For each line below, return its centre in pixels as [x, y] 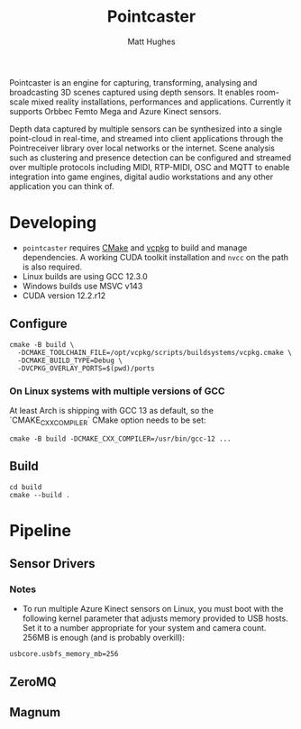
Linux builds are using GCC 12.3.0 [85, 276]
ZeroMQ [33, 682]
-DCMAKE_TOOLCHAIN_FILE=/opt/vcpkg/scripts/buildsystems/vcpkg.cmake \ [155, 352]
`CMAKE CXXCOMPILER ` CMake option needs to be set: [108, 421]
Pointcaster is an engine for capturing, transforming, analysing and [133, 82]
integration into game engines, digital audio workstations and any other [141, 177]
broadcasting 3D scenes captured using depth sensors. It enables [132, 92]
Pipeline [41, 530]
